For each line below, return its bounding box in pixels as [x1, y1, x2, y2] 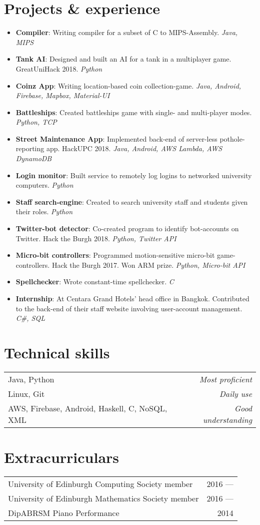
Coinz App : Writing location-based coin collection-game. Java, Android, [15, 80, 241, 91]
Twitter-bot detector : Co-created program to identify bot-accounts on [15, 223, 239, 234]
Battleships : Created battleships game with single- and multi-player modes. [15, 107, 252, 117]
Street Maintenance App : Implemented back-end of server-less [15, 133, 217, 144]
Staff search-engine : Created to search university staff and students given [15, 196, 248, 207]
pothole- [219, 133, 245, 144]
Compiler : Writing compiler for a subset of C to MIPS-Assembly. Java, [15, 27, 238, 38]
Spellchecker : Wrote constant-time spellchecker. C [15, 276, 174, 287]
